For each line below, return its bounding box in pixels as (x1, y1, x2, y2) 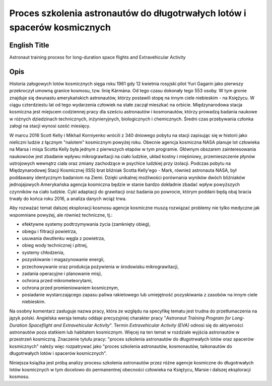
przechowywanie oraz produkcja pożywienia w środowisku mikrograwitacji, (22, 264, 179, 270)
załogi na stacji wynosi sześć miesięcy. (9, 123, 91, 129)
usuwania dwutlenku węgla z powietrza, (22, 235, 105, 241)
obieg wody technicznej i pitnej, (22, 242, 88, 248)
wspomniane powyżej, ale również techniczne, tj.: (9, 212, 113, 218)
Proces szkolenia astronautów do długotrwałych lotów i (9, 8, 246, 19)
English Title (9, 41, 49, 49)
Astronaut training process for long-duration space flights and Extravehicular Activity (9, 54, 186, 60)
